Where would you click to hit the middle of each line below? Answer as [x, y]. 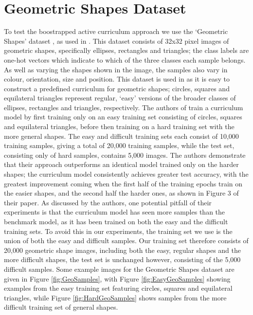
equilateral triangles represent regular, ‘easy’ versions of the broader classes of [120, 98]
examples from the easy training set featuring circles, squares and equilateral [118, 288]
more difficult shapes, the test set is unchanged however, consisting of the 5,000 [122, 259]
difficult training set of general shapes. [61, 307]
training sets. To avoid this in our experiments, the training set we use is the [118, 231]
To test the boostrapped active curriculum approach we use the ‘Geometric [116, 31]
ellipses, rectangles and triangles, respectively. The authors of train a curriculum [124, 107]
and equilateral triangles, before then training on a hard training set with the [119, 126]
